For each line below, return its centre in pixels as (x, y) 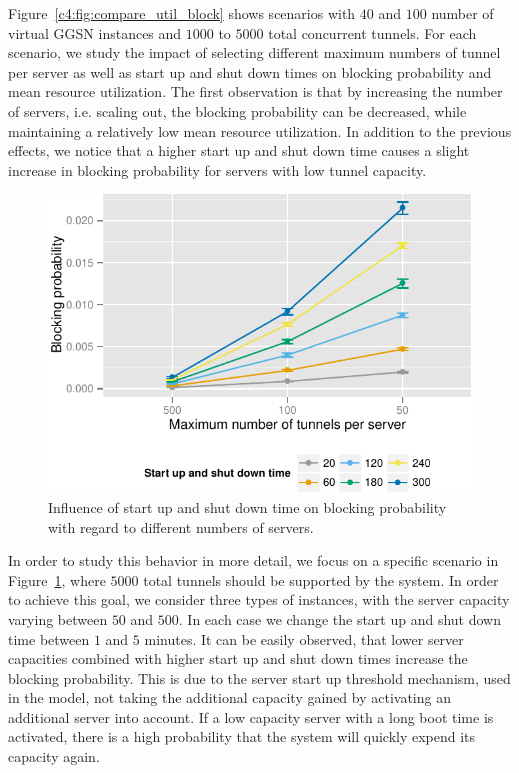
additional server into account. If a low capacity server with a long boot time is (251, 716)
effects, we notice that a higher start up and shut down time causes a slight (239, 150)
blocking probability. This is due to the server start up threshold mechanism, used (259, 677)
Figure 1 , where (57, 579)
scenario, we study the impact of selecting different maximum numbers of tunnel (254, 52)
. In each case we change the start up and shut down (340, 618)
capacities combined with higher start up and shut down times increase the (238, 658)
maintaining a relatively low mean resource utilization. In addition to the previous (260, 130)
